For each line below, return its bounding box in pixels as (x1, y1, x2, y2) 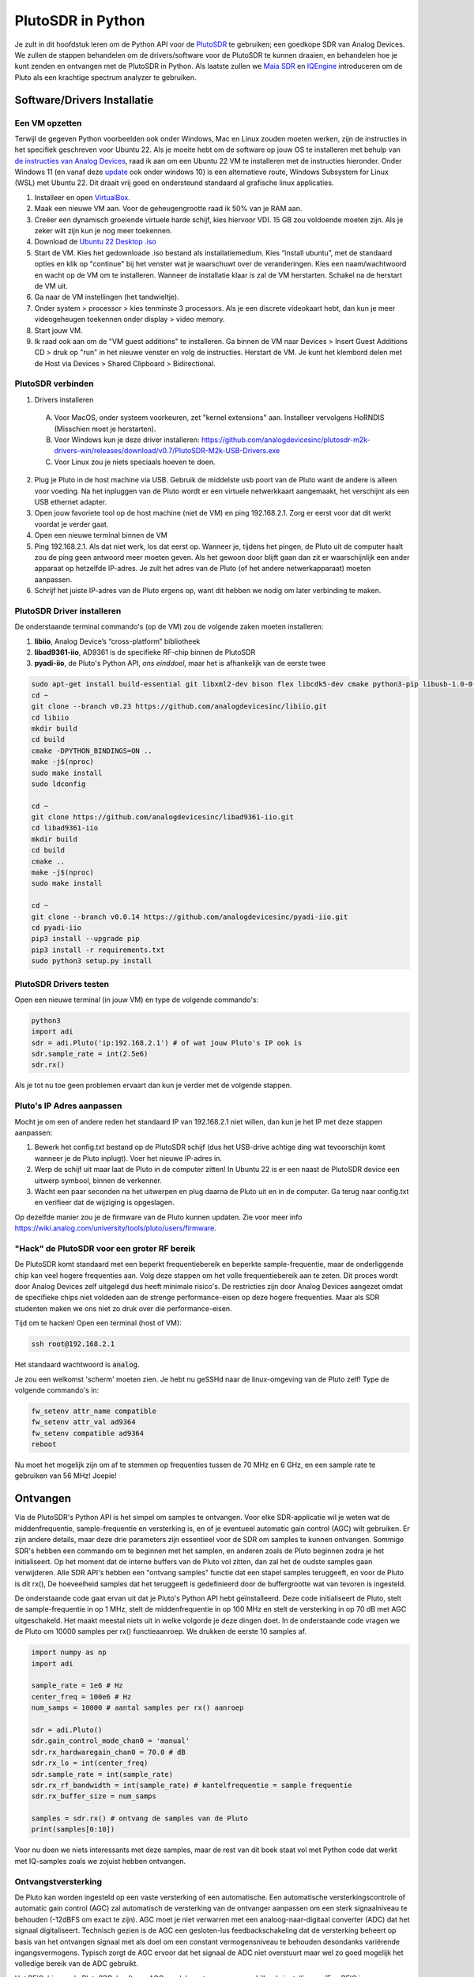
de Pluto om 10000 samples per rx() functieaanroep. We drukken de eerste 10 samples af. (14, 1627, 307, 1636)
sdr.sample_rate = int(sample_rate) (31, 1770, 174, 1779)
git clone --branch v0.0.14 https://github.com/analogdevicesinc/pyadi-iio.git (31, 912, 348, 921)
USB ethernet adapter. (34, 497, 107, 506)
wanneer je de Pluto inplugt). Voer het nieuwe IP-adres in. (34, 1153, 223, 1162)
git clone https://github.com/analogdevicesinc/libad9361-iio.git (31, 813, 294, 822)
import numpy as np (31, 1648, 107, 1657)
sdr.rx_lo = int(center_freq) (31, 1759, 149, 1767)
